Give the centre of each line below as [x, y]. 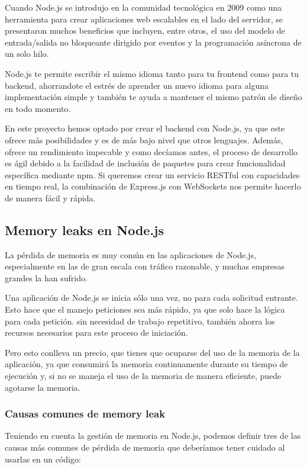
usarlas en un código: [43, 459]
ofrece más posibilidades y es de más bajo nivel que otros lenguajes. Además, [144, 139]
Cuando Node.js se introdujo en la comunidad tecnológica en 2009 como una [143, 7]
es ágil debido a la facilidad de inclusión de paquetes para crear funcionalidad [145, 163]
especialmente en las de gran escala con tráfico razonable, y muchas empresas [145, 266]
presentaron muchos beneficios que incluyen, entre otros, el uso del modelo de [145, 30]
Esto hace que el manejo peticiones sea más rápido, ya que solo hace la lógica [145, 309]
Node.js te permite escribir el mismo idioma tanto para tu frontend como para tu [152, 73]
